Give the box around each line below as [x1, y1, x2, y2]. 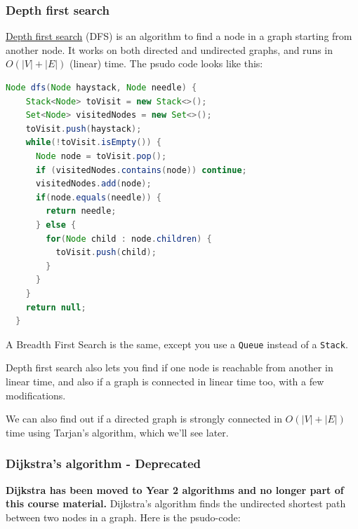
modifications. [6, 387, 66, 402]
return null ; [25, 302, 86, 312]
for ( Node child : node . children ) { [46, 233, 212, 244]
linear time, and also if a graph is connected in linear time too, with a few [6, 373, 324, 388]
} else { [35, 219, 77, 230]
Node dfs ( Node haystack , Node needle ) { [6, 83, 197, 92]
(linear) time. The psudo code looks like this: [69, 56, 263, 71]
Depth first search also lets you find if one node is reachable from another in [6, 360, 333, 375]
